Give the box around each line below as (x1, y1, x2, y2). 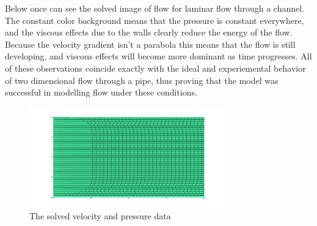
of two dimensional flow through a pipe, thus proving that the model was (5, 73, 279, 86)
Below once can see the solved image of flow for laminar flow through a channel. (5, 2, 305, 14)
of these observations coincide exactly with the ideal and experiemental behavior (5, 61, 306, 74)
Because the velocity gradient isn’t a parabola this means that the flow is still (5, 37, 296, 50)
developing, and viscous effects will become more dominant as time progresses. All (5, 50, 312, 62)
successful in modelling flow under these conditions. (5, 86, 198, 99)
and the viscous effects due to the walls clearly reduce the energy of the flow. (5, 26, 293, 39)
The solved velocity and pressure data (29, 209, 171, 222)
